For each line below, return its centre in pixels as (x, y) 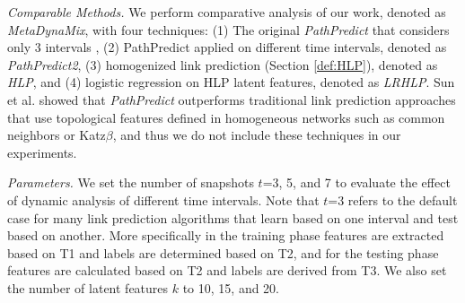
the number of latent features (88, 287)
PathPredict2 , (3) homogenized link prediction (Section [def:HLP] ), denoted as (223, 64)
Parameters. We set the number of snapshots (131, 182)
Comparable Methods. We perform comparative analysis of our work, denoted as (227, 12)
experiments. (42, 152)
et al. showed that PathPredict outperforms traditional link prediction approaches (232, 99)
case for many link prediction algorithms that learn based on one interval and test (233, 217)
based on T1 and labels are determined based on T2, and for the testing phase (223, 252)
